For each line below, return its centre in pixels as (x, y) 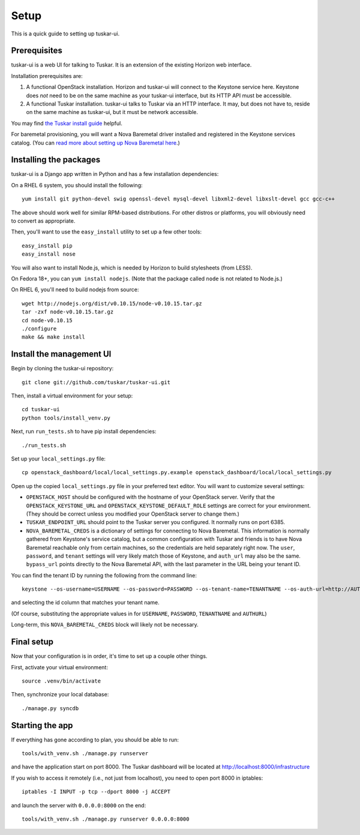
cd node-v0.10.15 (47, 320)
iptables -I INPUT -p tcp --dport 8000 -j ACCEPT (96, 792)
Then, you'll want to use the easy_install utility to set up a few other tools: (106, 232)
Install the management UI (61, 354)
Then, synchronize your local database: (60, 695)
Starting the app (42, 725)
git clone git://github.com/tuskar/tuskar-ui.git (96, 382)
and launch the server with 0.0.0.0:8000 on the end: (79, 805)
